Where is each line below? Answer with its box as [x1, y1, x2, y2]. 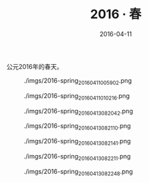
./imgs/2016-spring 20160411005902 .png [24, 76, 132, 86]
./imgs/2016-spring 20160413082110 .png [24, 122, 131, 132]
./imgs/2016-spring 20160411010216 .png [24, 91, 130, 102]
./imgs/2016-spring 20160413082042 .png [24, 106, 133, 117]
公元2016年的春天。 [6, 62, 63, 70]
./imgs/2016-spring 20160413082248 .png [24, 167, 133, 177]
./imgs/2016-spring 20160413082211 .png [24, 152, 131, 162]
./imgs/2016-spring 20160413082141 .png [24, 137, 131, 147]
